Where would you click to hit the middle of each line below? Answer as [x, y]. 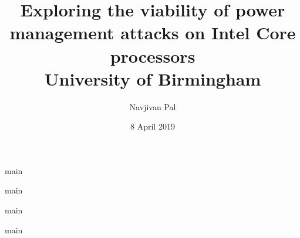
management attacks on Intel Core [153, 33]
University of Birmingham [153, 78]
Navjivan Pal [153, 106]
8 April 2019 [153, 126]
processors [153, 55]
